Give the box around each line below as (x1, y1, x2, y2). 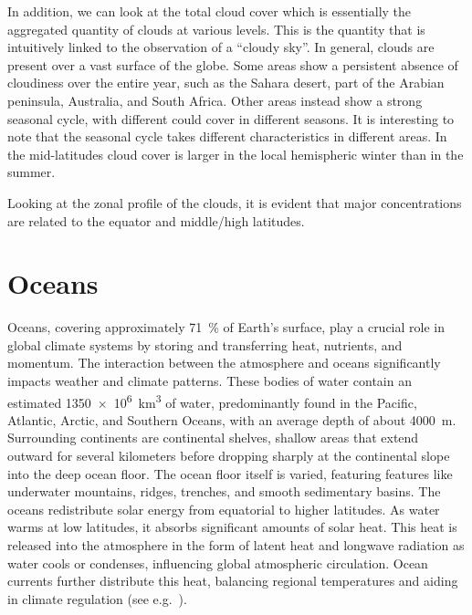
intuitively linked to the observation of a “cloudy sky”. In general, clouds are (7, 37, 435, 57)
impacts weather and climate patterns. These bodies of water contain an (7, 371, 412, 391)
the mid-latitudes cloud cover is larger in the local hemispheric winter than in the (7, 144, 464, 163)
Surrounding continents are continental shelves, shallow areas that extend (7, 428, 419, 447)
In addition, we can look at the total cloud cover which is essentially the (7, 2, 412, 20)
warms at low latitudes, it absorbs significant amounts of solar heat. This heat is (7, 517, 457, 537)
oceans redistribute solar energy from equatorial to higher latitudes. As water (7, 499, 440, 518)
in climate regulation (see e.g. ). (7, 589, 187, 608)
